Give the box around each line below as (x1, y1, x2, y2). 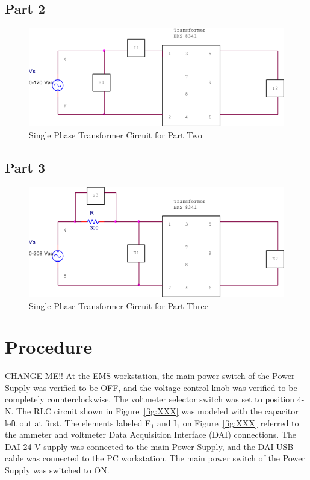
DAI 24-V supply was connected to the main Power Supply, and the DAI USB (5, 440, 294, 452)
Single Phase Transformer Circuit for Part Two (29, 128, 202, 141)
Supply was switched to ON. (5, 464, 110, 476)
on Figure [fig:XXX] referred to (182, 416, 299, 429)
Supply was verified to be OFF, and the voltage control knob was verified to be (5, 381, 297, 393)
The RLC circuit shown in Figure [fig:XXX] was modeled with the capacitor (16, 405, 299, 417)
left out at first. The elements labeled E (5, 416, 151, 429)
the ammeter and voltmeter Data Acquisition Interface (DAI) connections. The (5, 428, 297, 441)
